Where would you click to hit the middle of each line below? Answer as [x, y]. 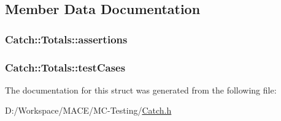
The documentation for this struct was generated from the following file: [141, 90]
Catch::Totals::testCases [65, 67]
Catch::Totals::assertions [66, 39]
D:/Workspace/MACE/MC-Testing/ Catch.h [88, 110]
